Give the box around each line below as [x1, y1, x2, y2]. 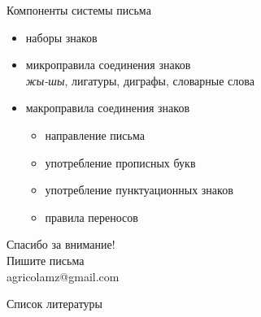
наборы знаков [25, 28, 98, 46]
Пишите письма [7, 251, 85, 268]
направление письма [45, 126, 145, 143]
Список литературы [7, 295, 103, 312]
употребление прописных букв [45, 154, 196, 171]
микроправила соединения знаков [25, 56, 191, 73]
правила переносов [45, 208, 138, 225]
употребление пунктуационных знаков [45, 181, 233, 198]
